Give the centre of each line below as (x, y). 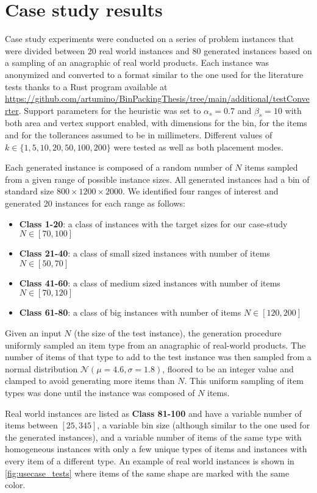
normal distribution (41, 368)
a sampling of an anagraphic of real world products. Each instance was (137, 62)
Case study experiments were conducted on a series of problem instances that (150, 39)
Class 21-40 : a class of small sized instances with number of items (144, 253)
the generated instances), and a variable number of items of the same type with (153, 437)
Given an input (33, 333)
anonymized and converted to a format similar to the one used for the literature (154, 74)
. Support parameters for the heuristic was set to (110, 110)
